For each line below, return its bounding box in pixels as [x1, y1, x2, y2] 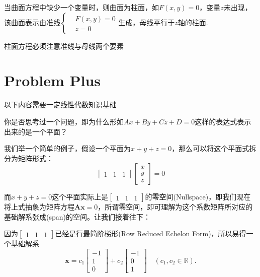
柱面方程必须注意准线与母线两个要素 [4, 40, 124, 51]
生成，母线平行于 [118, 17, 175, 27]
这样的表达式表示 [195, 116, 251, 126]
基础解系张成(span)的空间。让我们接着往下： [4, 211, 150, 222]
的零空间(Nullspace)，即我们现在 [145, 191, 251, 202]
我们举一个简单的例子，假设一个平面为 [4, 143, 131, 154]
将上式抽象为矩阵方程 [4, 201, 74, 212]
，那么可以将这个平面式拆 [171, 143, 256, 154]
